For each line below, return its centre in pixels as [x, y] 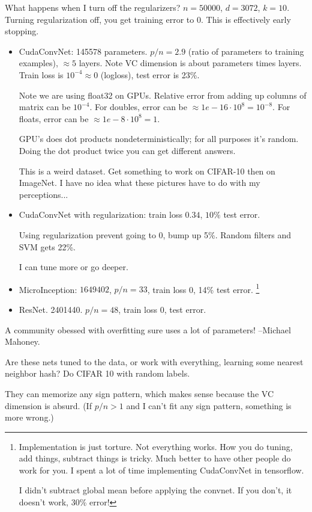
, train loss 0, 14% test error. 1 [203, 288]
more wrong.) [29, 417]
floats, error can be [54, 118]
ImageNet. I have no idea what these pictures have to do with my [139, 183]
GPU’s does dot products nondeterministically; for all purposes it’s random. [159, 139]
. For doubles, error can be [138, 107]
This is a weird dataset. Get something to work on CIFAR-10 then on [147, 171]
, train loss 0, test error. [162, 309]
